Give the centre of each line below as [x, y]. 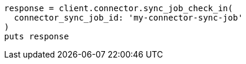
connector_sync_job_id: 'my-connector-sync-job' [128, 18]
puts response [37, 36]
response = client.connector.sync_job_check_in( [119, 8]
